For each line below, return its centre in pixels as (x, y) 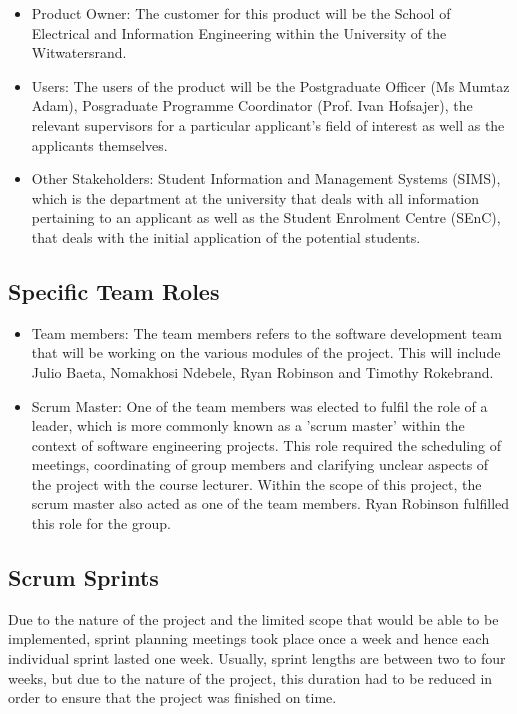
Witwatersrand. (79, 52)
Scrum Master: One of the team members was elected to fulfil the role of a (259, 405)
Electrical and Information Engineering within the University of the (239, 32)
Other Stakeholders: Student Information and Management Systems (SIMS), (266, 178)
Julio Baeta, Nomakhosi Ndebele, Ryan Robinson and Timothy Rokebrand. (262, 371)
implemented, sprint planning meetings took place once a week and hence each (249, 638)
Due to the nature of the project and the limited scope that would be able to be (253, 618)
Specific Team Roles (114, 290)
